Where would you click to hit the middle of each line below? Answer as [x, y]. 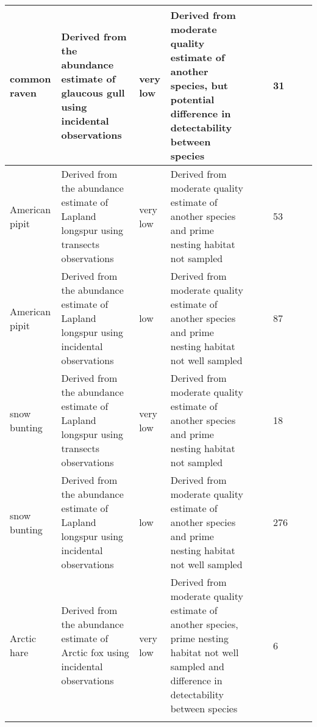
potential [192, 99]
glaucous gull [93, 92]
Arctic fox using [95, 652]
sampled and [197, 666]
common [30, 78]
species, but [199, 85]
